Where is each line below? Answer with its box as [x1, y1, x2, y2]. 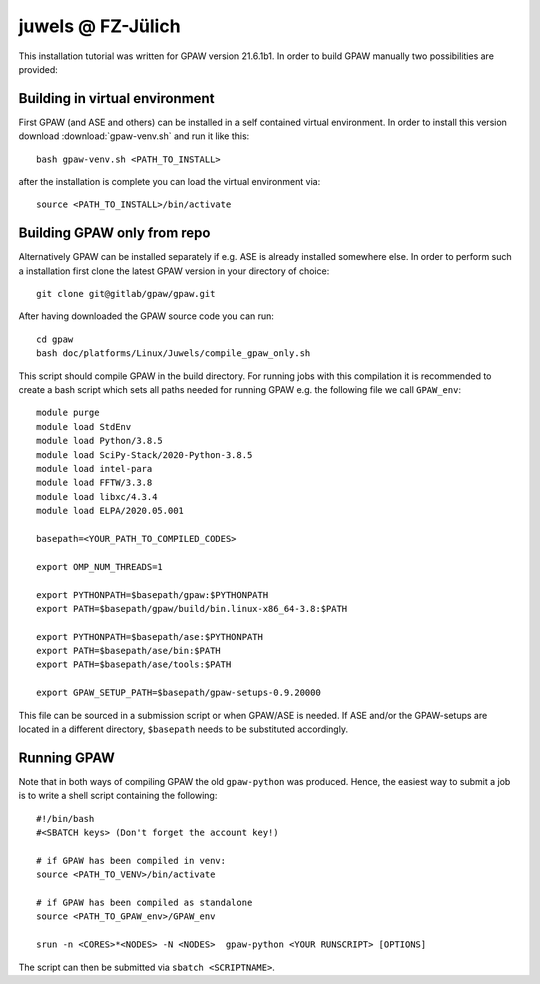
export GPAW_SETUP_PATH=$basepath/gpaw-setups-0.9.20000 [36, 687, 322, 699]
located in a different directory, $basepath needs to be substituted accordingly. [18, 723, 349, 735]
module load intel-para [36, 463, 153, 474]
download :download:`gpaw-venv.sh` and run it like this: [18, 130, 250, 142]
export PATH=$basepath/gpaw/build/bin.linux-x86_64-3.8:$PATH [36, 603, 348, 614]
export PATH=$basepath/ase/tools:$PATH [36, 659, 232, 670]
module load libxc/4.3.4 [36, 491, 158, 502]
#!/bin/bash [36, 813, 95, 824]
